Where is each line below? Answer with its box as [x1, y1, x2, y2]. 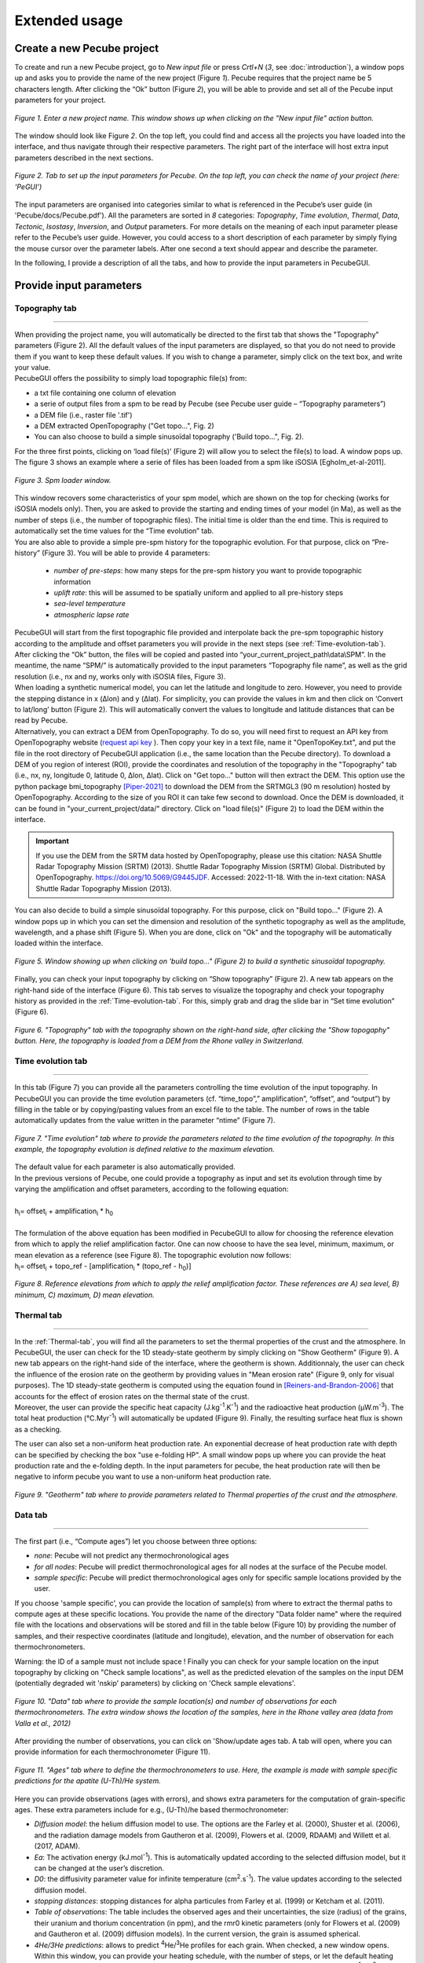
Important [35, 836, 70, 846]
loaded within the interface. [14, 938, 104, 948]
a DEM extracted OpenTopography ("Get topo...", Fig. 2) [34, 421, 215, 431]
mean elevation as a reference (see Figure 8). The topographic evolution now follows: [14, 1250, 292, 1259]
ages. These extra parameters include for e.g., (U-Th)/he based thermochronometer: [14, 1804, 290, 1814]
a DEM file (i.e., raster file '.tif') [34, 410, 133, 419]
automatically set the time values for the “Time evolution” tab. [14, 526, 214, 536]
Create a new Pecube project [14, 42, 159, 55]
